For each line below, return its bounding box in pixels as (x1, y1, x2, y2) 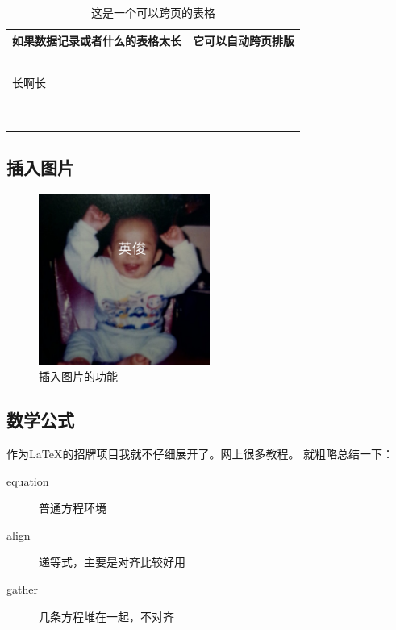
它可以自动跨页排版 (193, 31, 294, 48)
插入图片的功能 (39, 368, 118, 385)
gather (6, 581, 38, 598)
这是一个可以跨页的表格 (91, 4, 215, 20)
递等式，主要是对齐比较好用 (39, 553, 185, 570)
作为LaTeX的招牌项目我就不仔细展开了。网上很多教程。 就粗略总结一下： (6, 445, 394, 462)
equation (6, 472, 49, 489)
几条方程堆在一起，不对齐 (39, 607, 174, 624)
